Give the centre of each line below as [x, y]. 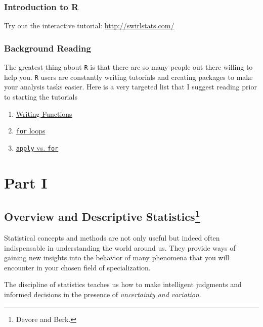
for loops [31, 131]
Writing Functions [44, 113]
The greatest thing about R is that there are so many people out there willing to [128, 67]
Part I [26, 182]
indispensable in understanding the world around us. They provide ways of [120, 247]
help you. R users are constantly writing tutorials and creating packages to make [128, 77]
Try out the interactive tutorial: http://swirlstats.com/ [89, 26]
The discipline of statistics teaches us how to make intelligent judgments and [123, 284]
